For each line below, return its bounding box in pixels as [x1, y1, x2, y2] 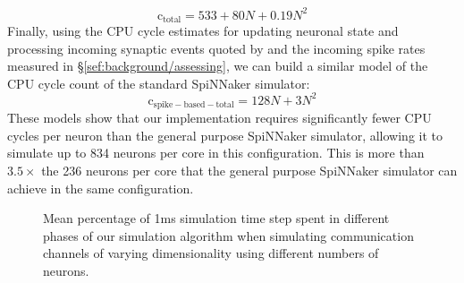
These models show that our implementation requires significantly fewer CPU [7, 108, 432, 127]
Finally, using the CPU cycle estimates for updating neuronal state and [7, 21, 399, 39]
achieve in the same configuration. [7, 178, 194, 197]
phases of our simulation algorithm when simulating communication [43, 226, 414, 244]
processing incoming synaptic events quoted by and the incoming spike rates [7, 39, 426, 57]
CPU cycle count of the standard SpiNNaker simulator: [7, 73, 310, 92]
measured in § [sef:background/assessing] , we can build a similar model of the [7, 56, 428, 75]
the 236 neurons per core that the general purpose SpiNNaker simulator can [41, 161, 458, 180]
